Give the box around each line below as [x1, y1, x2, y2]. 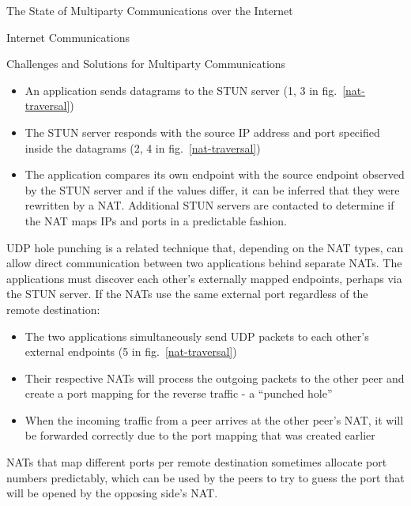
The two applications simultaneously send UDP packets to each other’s [25, 327, 369, 344]
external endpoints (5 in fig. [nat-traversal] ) [25, 343, 237, 360]
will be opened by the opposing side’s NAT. [6, 485, 218, 501]
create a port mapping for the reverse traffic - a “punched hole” [25, 385, 333, 402]
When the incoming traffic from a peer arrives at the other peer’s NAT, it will [25, 411, 404, 428]
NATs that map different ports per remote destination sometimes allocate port [6, 454, 387, 470]
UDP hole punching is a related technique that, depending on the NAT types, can [6, 239, 404, 255]
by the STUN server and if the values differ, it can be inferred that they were [25, 181, 400, 198]
